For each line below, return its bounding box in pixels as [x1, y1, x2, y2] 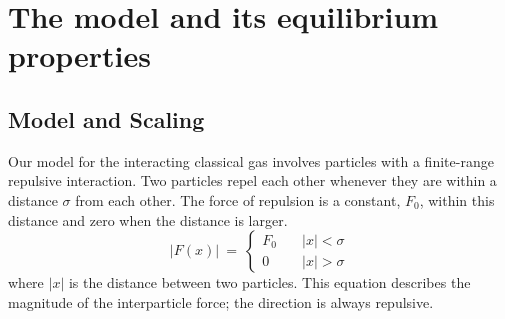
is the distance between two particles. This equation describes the [68, 272, 471, 293]
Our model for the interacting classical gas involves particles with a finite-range [8, 150, 494, 171]
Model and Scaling [8, 103, 205, 134]
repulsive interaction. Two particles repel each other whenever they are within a [8, 170, 497, 191]
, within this [419, 189, 495, 210]
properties [8, 35, 151, 76]
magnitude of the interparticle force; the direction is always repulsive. [8, 291, 434, 312]
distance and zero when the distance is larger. [8, 209, 288, 230]
